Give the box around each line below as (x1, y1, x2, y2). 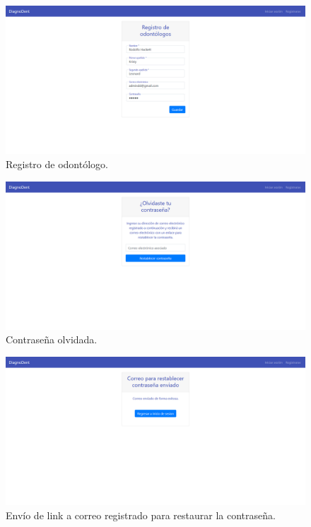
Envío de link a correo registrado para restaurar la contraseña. (6, 508, 276, 522)
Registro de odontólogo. (6, 156, 108, 171)
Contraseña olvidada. (6, 332, 98, 347)
